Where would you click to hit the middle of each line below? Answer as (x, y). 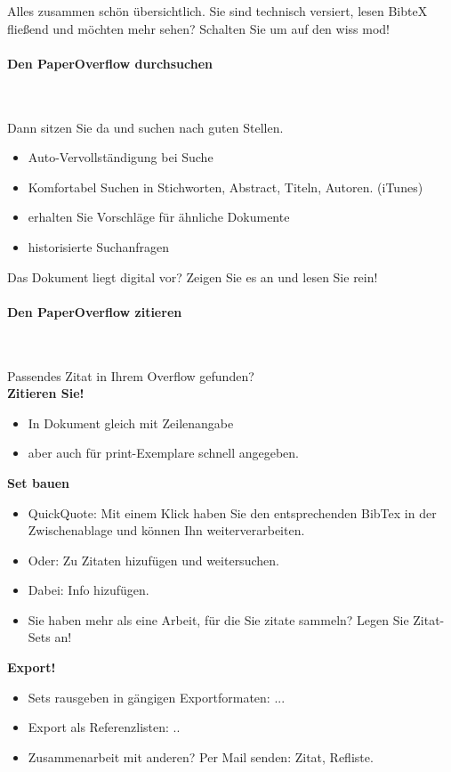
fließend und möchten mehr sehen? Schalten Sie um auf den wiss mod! (198, 28)
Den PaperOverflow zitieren (95, 311)
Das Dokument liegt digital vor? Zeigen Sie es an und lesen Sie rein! (193, 276)
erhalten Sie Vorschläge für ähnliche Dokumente (159, 217)
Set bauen (38, 482)
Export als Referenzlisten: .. (104, 727)
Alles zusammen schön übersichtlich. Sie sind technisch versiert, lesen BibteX (217, 11)
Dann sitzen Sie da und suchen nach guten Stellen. (145, 127)
